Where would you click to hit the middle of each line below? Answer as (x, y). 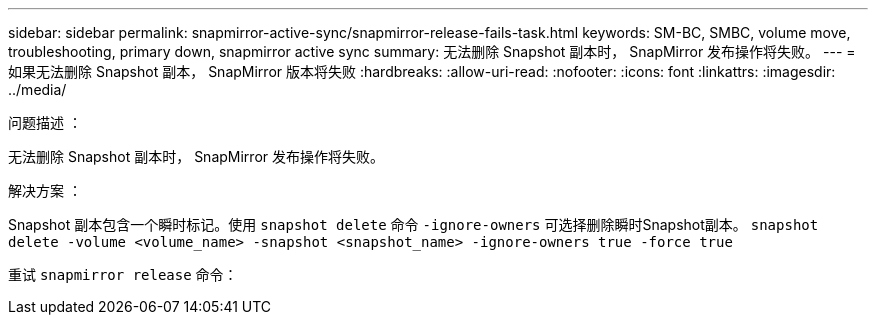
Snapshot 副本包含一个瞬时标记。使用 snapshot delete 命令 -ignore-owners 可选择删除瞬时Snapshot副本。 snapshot (413, 224)
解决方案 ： (45, 190)
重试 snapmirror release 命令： (123, 274)
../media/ (37, 89)
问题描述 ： (45, 122)
